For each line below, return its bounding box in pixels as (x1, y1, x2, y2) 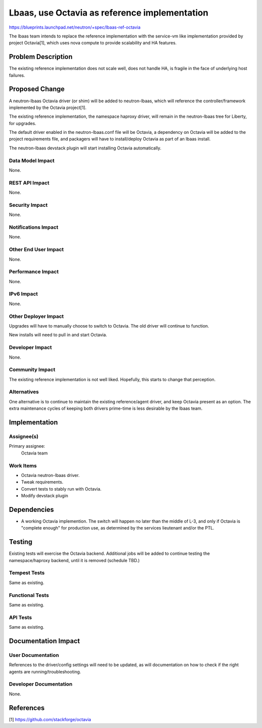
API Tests (9, 614, 32, 620)
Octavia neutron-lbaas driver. (21, 472, 80, 478)
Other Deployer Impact (9, 313, 64, 320)
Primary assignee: (9, 443, 46, 449)
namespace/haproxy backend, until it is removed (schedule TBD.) (9, 557, 140, 563)
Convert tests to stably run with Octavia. (21, 486, 102, 491)
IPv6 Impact (9, 291, 38, 297)
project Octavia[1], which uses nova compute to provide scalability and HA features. (9, 40, 177, 46)
